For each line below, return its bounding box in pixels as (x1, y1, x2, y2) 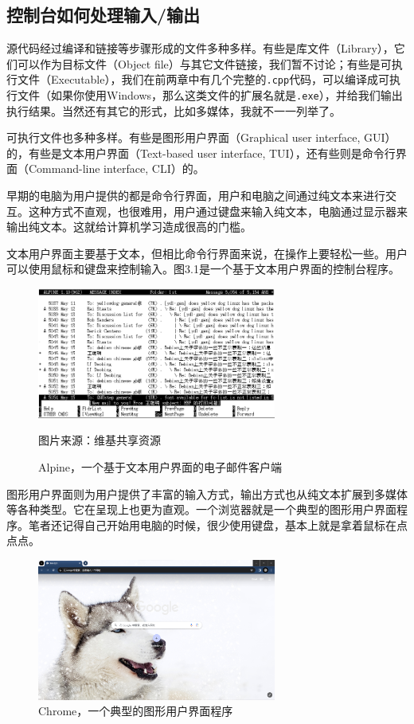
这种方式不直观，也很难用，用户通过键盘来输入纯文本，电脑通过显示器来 (28, 202, 408, 219)
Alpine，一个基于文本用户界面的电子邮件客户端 (38, 458, 283, 475)
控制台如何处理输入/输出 (6, 2, 201, 27)
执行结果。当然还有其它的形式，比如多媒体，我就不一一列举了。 (6, 102, 341, 119)
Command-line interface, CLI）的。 (28, 160, 205, 177)
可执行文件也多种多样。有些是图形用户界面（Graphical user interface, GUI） (6, 129, 396, 146)
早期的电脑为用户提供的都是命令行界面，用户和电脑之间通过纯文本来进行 (6, 187, 385, 204)
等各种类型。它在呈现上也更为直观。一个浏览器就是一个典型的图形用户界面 (6, 501, 396, 518)
